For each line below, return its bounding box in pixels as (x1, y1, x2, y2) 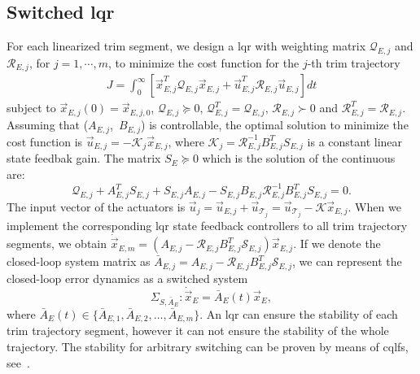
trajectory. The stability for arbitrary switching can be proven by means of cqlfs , (7, 338, 409, 355)
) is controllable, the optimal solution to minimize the (141, 116, 409, 133)
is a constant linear (307, 133, 403, 150)
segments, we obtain (7, 235, 107, 252)
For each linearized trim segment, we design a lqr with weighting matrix (7, 37, 366, 54)
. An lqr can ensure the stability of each (199, 306, 398, 322)
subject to (7, 99, 56, 116)
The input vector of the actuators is (7, 198, 186, 215)
